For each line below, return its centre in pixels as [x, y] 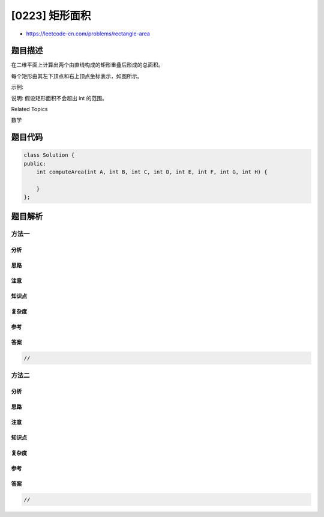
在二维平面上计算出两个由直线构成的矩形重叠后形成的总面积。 [87, 65]
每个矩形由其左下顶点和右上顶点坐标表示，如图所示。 [77, 76]
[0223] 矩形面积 [51, 16]
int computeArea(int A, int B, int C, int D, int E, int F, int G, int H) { [152, 172]
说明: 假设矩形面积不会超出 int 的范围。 [59, 98]
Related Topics [29, 109]
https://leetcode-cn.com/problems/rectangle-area [88, 34]
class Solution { [49, 155]
